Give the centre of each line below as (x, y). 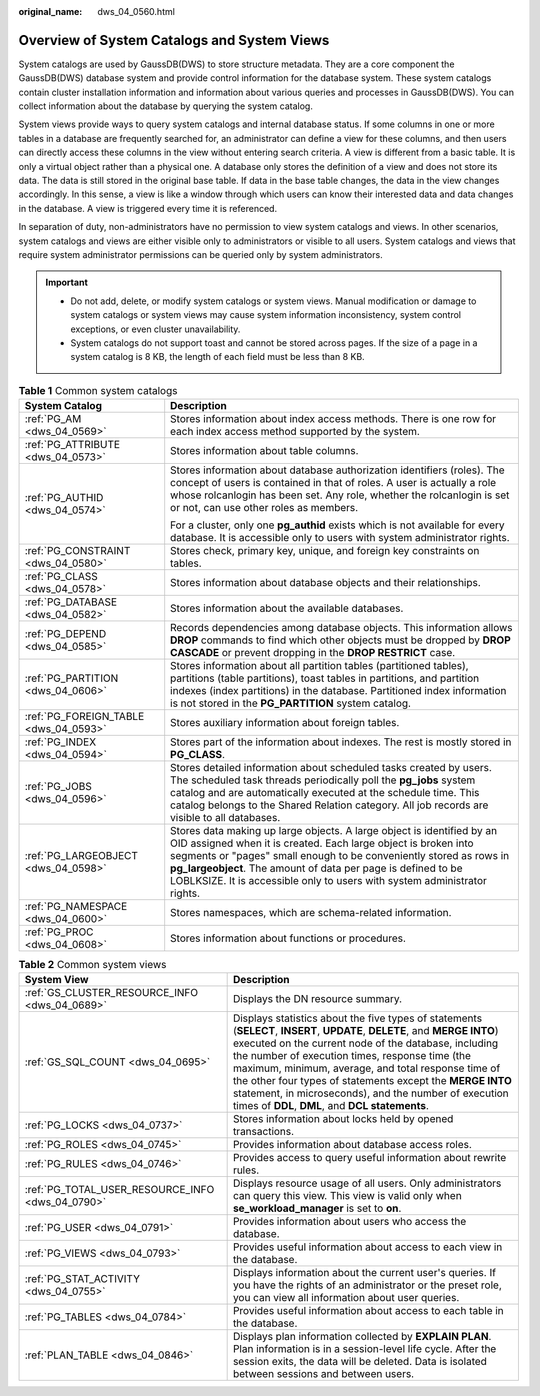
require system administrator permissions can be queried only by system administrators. (201, 254)
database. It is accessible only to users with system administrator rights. (340, 538)
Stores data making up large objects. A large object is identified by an (334, 831)
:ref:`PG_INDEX (60, 742)
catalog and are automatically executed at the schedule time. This (325, 793)
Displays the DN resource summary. (317, 999)
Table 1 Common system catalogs (98, 390)
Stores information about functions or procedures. (288, 938)
